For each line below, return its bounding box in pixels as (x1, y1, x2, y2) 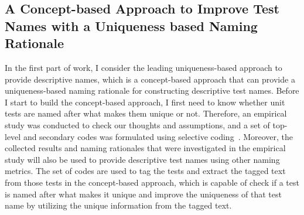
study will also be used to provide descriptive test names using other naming (5, 153, 280, 165)
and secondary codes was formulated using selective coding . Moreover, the (23, 130, 293, 142)
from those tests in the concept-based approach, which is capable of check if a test (5, 176, 299, 188)
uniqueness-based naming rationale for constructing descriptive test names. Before (5, 84, 299, 97)
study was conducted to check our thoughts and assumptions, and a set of (5, 118, 270, 131)
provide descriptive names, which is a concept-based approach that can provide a (5, 73, 295, 85)
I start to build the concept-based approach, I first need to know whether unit (5, 95, 285, 108)
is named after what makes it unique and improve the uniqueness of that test (5, 187, 282, 200)
